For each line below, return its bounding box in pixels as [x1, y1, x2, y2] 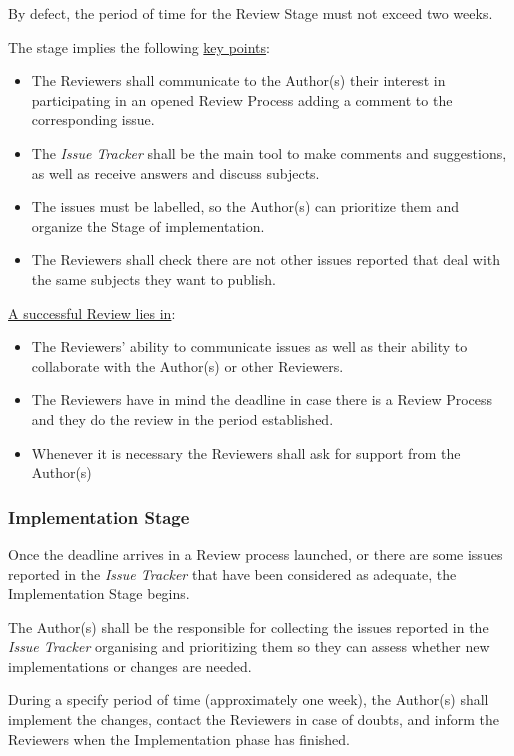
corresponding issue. [31, 109, 155, 130]
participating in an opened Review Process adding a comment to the [31, 89, 453, 110]
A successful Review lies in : [8, 302, 176, 323]
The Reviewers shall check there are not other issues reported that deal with [31, 249, 500, 270]
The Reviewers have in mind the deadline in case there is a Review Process [31, 389, 493, 410]
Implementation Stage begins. [8, 583, 190, 604]
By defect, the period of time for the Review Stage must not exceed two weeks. [8, 3, 493, 23]
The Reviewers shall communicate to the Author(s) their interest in [31, 70, 446, 91]
